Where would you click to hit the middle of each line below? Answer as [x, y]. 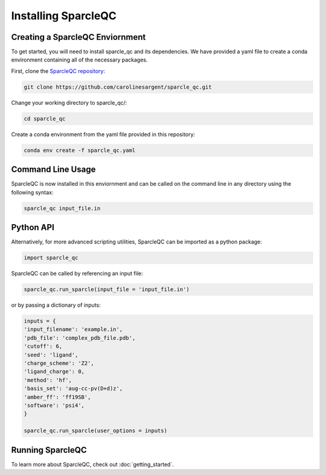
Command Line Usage [53, 170]
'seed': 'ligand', [51, 355]
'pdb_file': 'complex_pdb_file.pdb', [80, 338]
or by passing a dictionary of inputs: [56, 305]
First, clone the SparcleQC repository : [58, 71]
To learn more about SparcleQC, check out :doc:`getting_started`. [93, 464]
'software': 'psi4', [54, 405]
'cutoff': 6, [43, 346]
